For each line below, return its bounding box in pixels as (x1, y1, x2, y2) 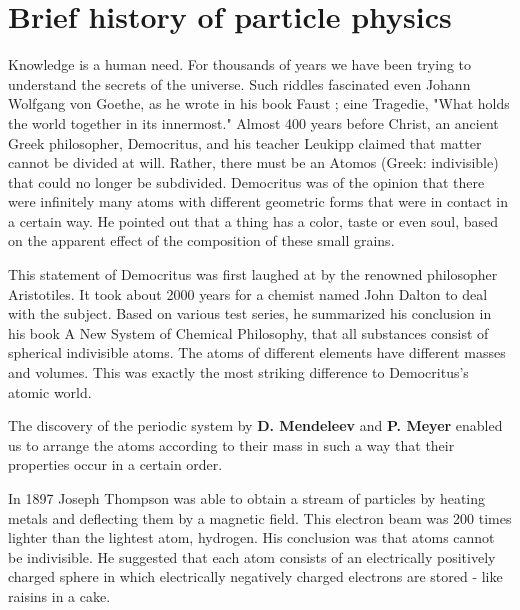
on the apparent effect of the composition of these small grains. (8, 230, 395, 251)
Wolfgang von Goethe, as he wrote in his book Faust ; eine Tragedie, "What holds (8, 93, 510, 114)
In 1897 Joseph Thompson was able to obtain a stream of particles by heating (8, 488, 486, 508)
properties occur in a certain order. (8, 454, 223, 475)
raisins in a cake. (8, 585, 111, 606)
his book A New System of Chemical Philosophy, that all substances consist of (8, 322, 489, 343)
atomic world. (8, 381, 92, 402)
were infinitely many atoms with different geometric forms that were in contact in (8, 191, 509, 212)
